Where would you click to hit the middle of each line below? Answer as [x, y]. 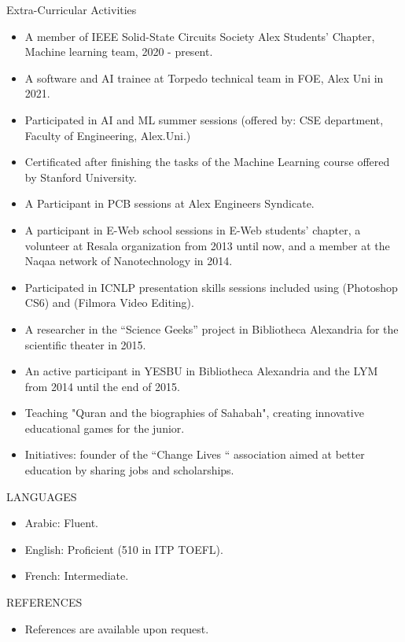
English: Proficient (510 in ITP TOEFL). [124, 549]
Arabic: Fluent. [61, 523]
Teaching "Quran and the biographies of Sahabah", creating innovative [194, 413]
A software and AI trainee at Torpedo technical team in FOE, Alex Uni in [204, 77]
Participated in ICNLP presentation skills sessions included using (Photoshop [211, 287]
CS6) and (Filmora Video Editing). [109, 303]
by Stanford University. [81, 177]
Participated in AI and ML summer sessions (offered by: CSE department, [204, 119]
